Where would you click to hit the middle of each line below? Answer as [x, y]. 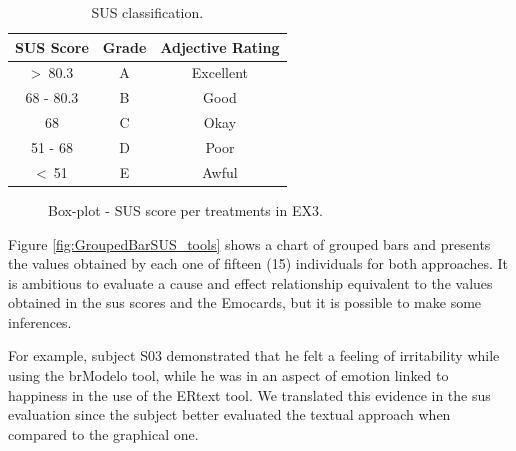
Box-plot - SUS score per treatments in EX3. [185, 209]
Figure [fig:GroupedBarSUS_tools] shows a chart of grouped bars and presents [249, 243]
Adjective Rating [220, 46]
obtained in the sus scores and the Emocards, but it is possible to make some [245, 302]
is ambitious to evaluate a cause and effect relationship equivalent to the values [250, 282]
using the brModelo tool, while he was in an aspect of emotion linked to [228, 375]
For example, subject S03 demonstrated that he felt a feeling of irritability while [254, 355]
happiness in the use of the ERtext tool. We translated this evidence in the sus [249, 394]
